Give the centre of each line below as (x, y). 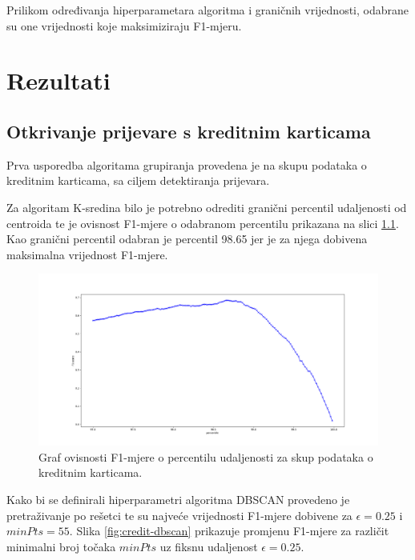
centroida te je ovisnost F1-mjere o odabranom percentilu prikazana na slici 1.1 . (203, 223)
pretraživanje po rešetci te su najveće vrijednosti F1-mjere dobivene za (179, 515)
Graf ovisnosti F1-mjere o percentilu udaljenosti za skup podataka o (206, 456)
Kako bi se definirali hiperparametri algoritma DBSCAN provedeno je (178, 499)
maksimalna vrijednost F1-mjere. (87, 254)
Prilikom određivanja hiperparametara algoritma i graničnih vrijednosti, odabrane (208, 10)
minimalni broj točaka (61, 546)
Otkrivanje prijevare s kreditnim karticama (189, 131)
